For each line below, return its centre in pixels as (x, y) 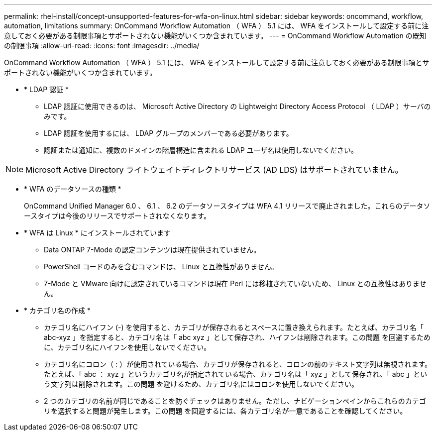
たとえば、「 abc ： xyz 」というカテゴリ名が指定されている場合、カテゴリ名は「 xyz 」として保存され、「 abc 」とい (236, 374)
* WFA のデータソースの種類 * (73, 189)
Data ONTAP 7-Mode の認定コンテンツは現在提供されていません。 (152, 250)
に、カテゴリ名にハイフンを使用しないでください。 (127, 347)
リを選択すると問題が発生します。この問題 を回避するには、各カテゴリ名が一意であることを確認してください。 (225, 411)
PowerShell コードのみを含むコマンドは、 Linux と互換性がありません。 (161, 267)
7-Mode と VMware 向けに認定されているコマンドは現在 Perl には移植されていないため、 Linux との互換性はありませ (235, 283)
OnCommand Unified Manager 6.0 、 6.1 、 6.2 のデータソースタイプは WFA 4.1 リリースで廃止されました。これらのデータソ (227, 206)
